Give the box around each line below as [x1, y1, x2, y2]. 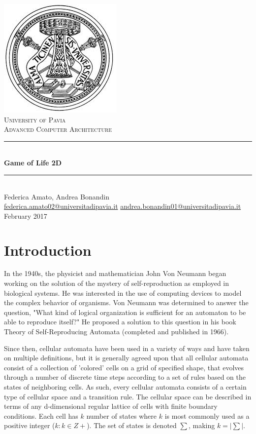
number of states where [86, 410, 157, 421]
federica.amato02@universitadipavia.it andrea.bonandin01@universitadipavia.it [4, 201, 241, 211]
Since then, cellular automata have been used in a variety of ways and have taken [4, 343, 250, 353]
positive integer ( [4, 420, 55, 431]
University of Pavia [4, 114, 66, 124]
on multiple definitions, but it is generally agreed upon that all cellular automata [4, 353, 249, 363]
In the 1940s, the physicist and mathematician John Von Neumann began [4, 268, 226, 278]
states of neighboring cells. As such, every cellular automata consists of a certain [4, 382, 247, 392]
